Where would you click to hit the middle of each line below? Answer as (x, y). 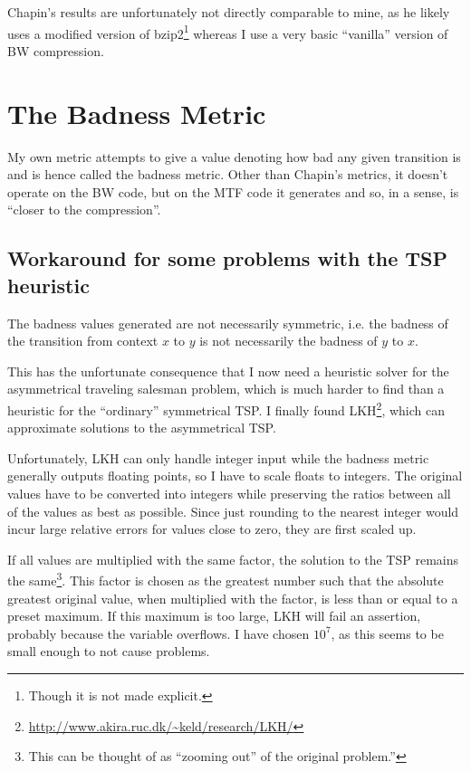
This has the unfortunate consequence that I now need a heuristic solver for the (228, 371)
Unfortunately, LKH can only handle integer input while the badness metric (218, 457)
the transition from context (83, 341)
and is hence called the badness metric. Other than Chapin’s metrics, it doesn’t (228, 174)
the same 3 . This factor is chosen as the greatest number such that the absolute (226, 579)
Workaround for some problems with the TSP (228, 258)
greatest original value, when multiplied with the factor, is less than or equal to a (233, 598)
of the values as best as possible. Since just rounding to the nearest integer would (233, 511)
